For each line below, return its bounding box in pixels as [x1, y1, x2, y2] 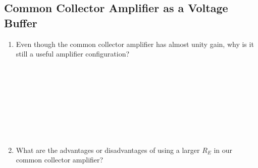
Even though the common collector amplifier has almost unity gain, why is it [16, 38, 254, 49]
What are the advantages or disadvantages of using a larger [16, 144, 200, 155]
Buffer [4, 15, 37, 30]
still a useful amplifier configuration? [16, 48, 130, 59]
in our [214, 144, 233, 155]
